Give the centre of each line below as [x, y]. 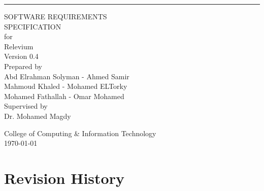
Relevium [19, 46]
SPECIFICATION [33, 26]
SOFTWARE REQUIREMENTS [56, 16]
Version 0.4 [21, 56]
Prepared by [23, 66]
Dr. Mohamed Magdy [38, 116]
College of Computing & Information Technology [80, 133]
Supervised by [26, 106]
